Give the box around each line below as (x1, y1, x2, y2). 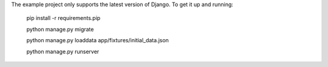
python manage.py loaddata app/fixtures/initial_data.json (26, 37, 169, 44)
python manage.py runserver (26, 48, 100, 55)
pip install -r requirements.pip (26, 14, 101, 22)
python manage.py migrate (26, 25, 94, 33)
